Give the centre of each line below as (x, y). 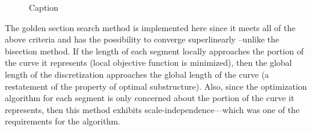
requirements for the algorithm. (63, 121)
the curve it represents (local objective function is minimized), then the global (148, 63)
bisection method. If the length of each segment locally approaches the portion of (154, 51)
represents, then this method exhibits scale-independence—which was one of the (152, 109)
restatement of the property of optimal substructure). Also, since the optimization (156, 86)
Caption (44, 7)
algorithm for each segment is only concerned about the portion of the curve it (150, 98)
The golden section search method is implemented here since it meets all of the (150, 27)
